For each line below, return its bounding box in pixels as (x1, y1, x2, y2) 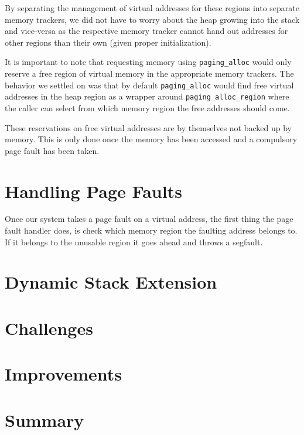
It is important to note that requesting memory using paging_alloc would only (5, 56, 292, 68)
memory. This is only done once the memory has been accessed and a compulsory (5, 133, 298, 145)
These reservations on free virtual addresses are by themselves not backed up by (5, 121, 292, 133)
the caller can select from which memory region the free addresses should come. (5, 101, 290, 114)
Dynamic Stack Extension (5, 270, 217, 294)
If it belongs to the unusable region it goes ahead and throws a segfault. (5, 235, 263, 248)
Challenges (5, 316, 93, 340)
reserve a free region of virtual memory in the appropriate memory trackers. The (5, 67, 294, 80)
